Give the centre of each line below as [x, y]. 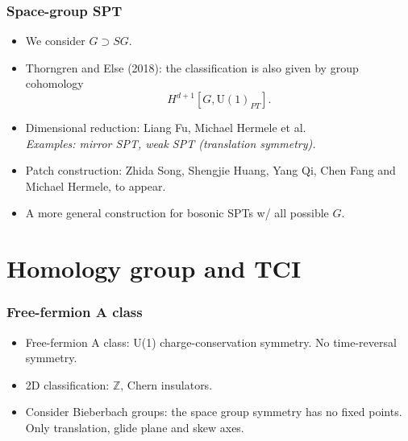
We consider [55, 41]
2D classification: [67, 384]
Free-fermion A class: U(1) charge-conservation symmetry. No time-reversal [211, 342]
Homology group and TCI [154, 268]
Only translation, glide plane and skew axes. [135, 427]
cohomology [54, 83]
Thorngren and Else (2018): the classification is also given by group [192, 67]
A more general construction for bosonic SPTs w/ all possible [177, 213]
